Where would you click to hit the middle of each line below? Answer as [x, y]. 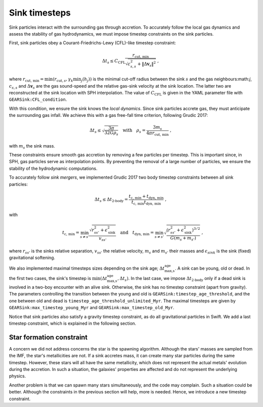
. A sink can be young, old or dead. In [213, 268]
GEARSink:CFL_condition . [38, 99]
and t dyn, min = [137, 233]
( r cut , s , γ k [63, 80]
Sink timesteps [40, 13]
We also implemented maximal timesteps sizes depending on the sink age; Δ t [87, 268]
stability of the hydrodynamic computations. [53, 168]
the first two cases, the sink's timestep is [50, 278]
